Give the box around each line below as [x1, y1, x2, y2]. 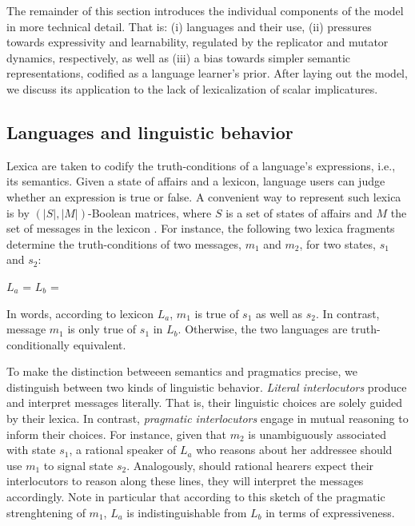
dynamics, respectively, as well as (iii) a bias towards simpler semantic [6, 49, 351, 66]
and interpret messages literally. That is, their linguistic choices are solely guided [6, 394, 402, 411]
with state [6, 441, 56, 458]
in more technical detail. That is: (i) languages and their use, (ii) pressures [6, 18, 372, 34]
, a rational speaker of [69, 441, 177, 458]
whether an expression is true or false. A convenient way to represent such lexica [6, 188, 401, 205]
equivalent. [73, 336, 126, 353]
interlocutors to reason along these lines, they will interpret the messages [6, 472, 364, 489]
